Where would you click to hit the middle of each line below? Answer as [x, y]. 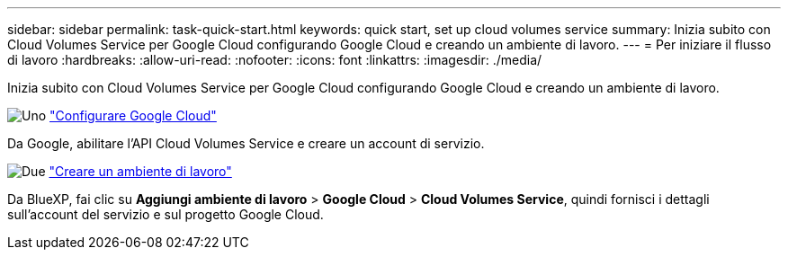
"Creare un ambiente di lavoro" [140, 171]
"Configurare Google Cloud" [133, 115]
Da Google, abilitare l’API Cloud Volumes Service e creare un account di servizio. [246, 143]
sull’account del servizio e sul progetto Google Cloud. [166, 214]
